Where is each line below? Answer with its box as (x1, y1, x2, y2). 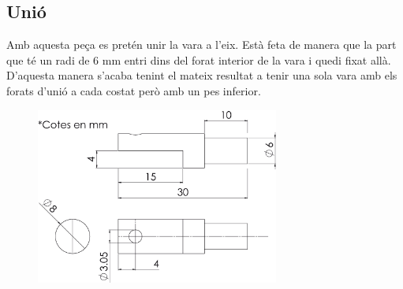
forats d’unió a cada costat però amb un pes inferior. (6, 82, 261, 98)
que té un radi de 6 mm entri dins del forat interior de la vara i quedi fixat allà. (6, 51, 391, 68)
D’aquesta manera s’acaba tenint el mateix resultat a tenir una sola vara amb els (6, 67, 397, 83)
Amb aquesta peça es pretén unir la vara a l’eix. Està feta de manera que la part (6, 36, 397, 53)
